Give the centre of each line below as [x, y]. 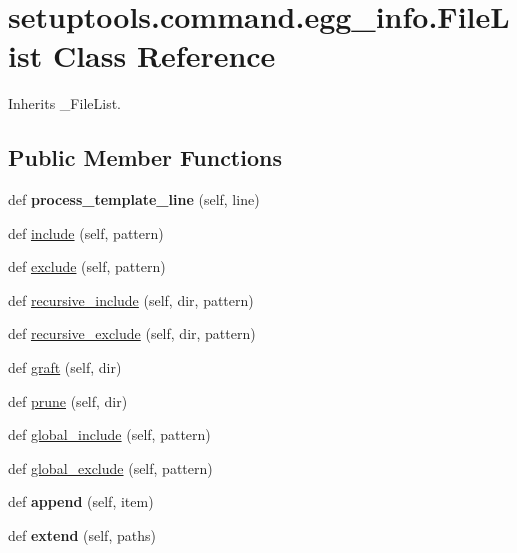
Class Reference [164, 55]
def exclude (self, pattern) [87, 266]
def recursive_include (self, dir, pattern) [131, 299]
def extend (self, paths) [82, 535]
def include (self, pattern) [86, 232]
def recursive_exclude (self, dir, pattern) [132, 333]
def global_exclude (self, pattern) [110, 467]
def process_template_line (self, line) [134, 199]
